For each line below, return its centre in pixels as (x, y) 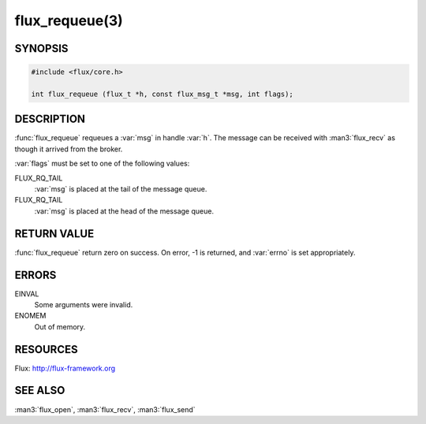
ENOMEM (30, 316)
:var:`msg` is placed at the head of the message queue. (124, 211)
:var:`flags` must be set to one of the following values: (102, 164)
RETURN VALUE (54, 234)
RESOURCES (46, 350)
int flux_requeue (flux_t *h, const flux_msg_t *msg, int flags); (162, 94)
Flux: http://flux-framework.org (65, 368)
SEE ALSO (40, 391)
